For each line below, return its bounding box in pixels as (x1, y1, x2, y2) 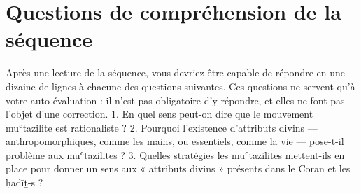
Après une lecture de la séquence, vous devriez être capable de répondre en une (6, 65, 345, 80)
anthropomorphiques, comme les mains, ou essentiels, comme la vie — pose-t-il (6, 134, 344, 148)
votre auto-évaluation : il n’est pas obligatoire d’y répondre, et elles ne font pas (6, 92, 345, 107)
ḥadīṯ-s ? (6, 175, 43, 190)
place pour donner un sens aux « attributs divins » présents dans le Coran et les (6, 161, 351, 176)
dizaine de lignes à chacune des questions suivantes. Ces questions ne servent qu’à (6, 78, 355, 93)
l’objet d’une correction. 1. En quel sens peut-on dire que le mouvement (6, 106, 313, 121)
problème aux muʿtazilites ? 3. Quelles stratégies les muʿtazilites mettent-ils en (6, 147, 345, 162)
